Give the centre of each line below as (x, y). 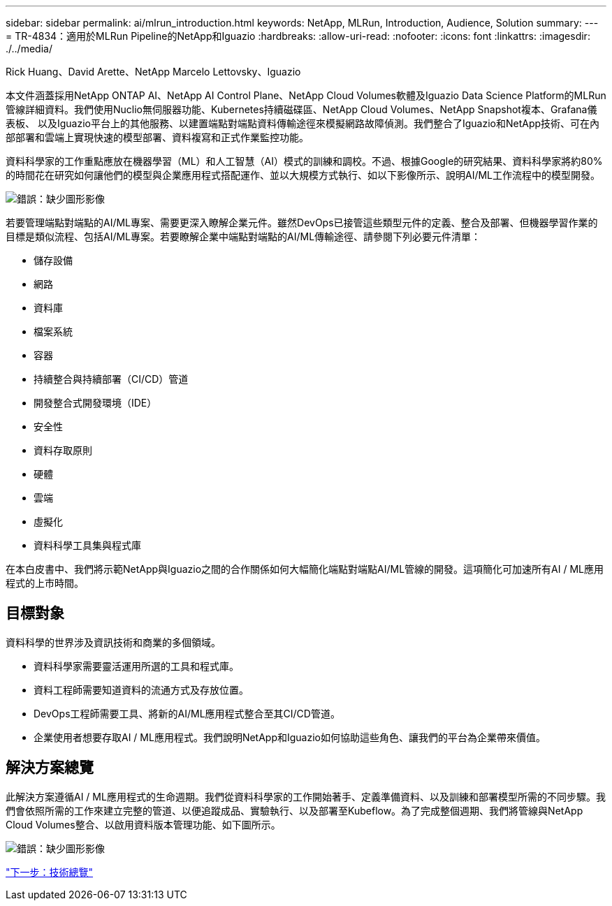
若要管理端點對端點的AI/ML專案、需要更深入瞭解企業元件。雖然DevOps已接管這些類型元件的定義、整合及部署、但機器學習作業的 (302, 222)
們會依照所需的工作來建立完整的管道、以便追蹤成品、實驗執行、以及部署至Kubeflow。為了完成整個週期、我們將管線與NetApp (294, 810)
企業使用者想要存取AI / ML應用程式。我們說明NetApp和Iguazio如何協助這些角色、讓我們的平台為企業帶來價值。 (290, 737)
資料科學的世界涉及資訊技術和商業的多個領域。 (113, 642)
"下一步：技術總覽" (50, 872)
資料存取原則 (63, 450)
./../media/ (29, 49)
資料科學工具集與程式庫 (87, 545)
